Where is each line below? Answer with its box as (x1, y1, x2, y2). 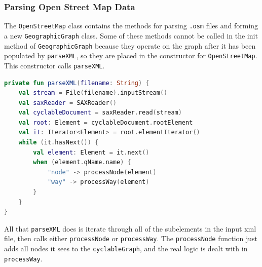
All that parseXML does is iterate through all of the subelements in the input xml (4, 223, 256, 234)
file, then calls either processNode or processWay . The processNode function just (4, 233, 258, 244)
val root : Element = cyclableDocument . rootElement (18, 119, 193, 126)
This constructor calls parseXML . (4, 60, 105, 70)
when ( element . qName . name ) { (33, 159, 131, 166)
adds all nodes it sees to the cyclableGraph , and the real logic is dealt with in (4, 243, 248, 254)
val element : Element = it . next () (33, 148, 149, 156)
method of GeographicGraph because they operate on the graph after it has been (4, 40, 256, 51)
